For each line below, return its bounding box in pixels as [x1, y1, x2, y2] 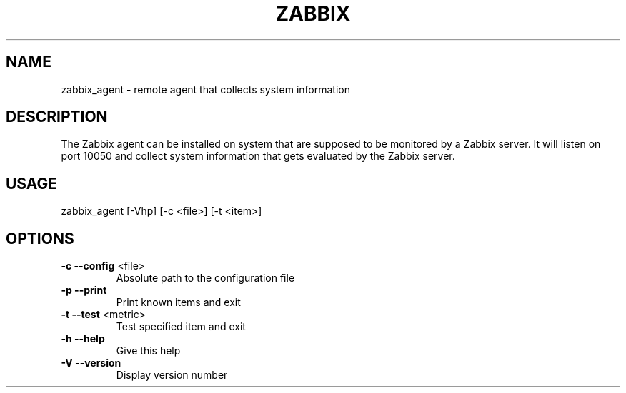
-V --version [61, 357, 121, 369]
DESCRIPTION [6, 108, 108, 126]
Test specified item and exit [116, 320, 246, 333]
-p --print [61, 284, 107, 297]
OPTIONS [6, 229, 74, 247]
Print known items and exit [116, 296, 241, 309]
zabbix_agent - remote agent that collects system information [61, 83, 350, 96]
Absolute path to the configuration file [116, 272, 295, 285]
